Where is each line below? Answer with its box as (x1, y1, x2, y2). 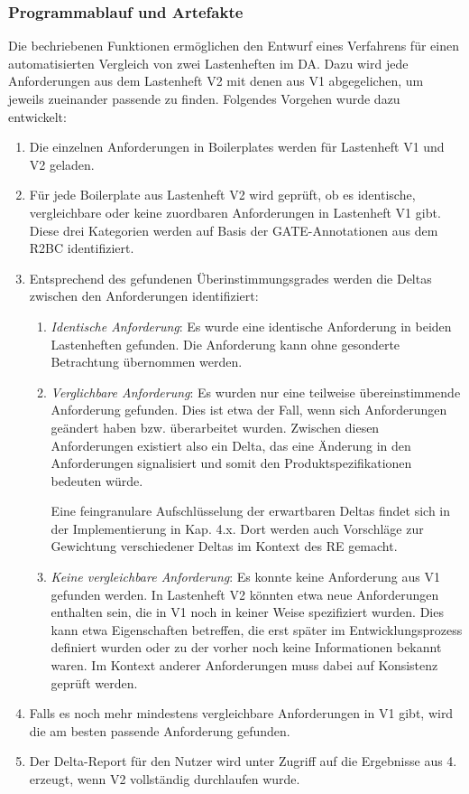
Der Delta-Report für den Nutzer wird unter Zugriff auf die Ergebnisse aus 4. (29, 752, 457, 771)
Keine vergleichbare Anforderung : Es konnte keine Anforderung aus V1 (51, 567, 440, 586)
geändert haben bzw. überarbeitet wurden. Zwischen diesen (51, 417, 380, 436)
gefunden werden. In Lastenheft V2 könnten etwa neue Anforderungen (51, 584, 439, 603)
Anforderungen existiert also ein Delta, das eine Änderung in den (51, 435, 411, 454)
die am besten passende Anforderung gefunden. (29, 721, 290, 740)
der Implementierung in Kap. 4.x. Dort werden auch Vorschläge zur (51, 518, 424, 537)
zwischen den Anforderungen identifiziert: (29, 286, 259, 305)
